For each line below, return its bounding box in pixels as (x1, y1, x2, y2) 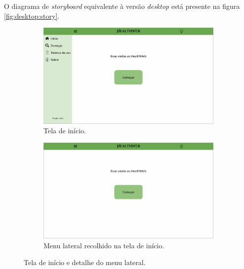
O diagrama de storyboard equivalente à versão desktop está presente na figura (4, 1, 240, 11)
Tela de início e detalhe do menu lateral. (24, 257, 146, 267)
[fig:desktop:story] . (4, 10, 60, 21)
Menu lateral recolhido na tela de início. (43, 240, 164, 250)
